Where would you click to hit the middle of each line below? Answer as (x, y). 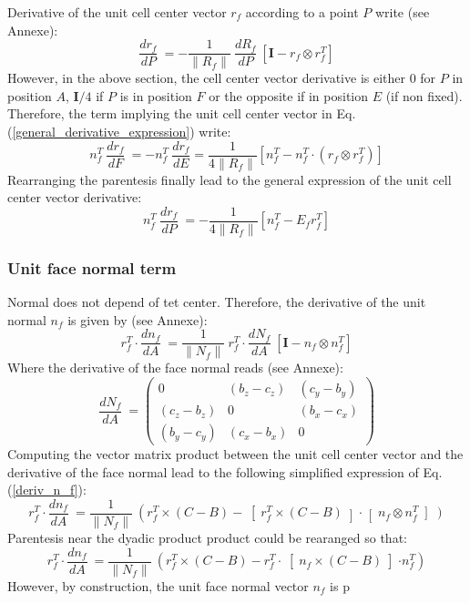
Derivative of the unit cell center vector (117, 12)
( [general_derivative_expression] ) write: (119, 132)
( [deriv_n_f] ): (47, 490)
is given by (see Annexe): (138, 319)
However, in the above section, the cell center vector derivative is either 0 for (222, 78)
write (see (402, 12)
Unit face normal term (92, 267)
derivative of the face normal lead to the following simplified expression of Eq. (225, 471)
